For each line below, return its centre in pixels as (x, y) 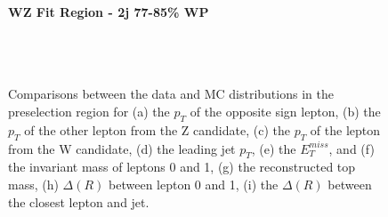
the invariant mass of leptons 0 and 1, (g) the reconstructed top (182, 167)
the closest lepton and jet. (79, 201)
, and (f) (352, 148)
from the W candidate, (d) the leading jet (122, 148)
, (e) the (274, 148)
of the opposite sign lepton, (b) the (285, 111)
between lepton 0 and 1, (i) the (194, 184)
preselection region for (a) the (89, 111)
